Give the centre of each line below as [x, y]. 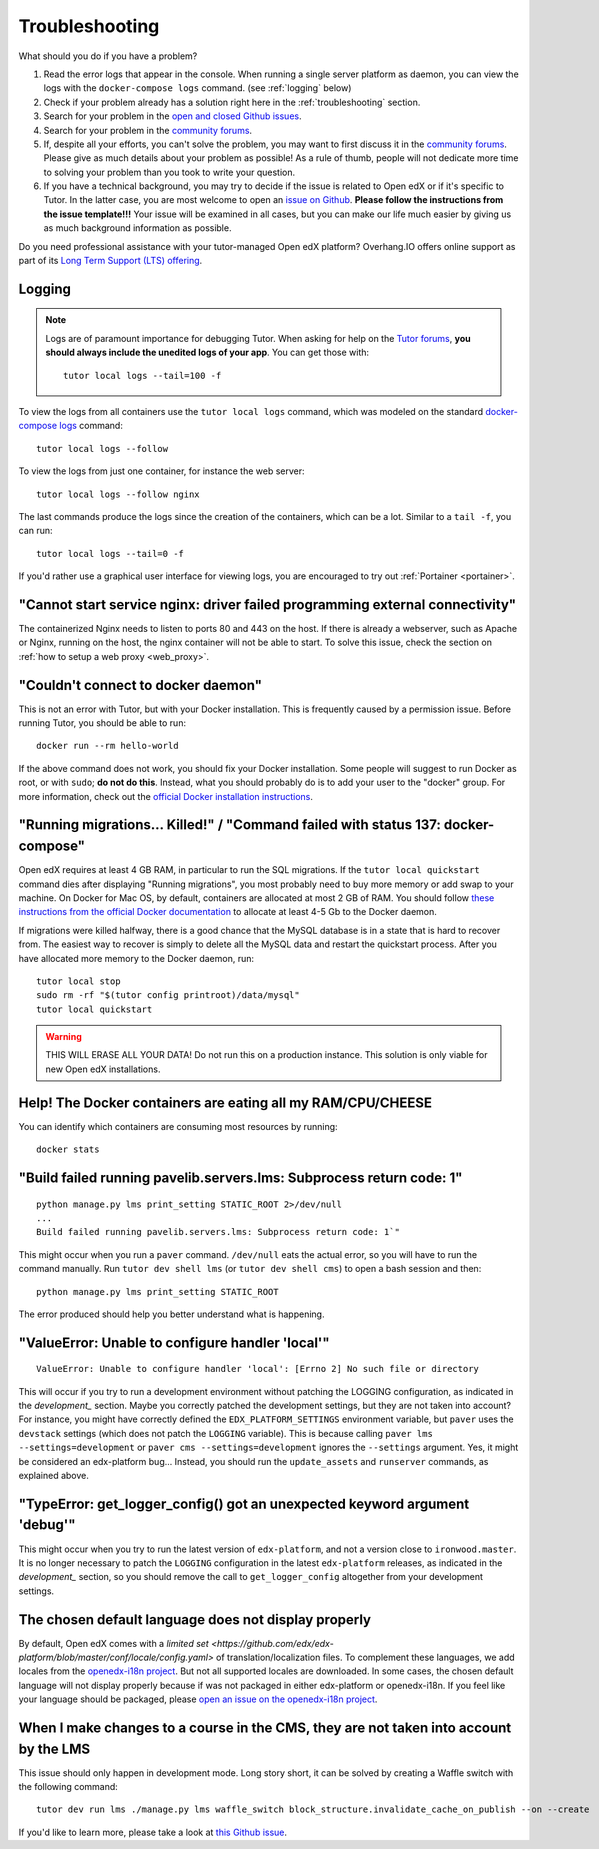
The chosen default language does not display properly [195, 1619]
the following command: [68, 1787]
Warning [63, 1037]
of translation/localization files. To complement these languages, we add [365, 1657]
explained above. [53, 1476]
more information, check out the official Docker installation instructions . [166, 796]
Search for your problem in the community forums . [148, 130]
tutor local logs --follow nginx [118, 494]
